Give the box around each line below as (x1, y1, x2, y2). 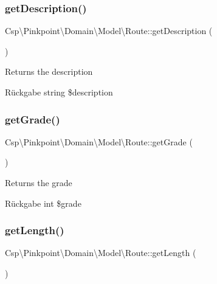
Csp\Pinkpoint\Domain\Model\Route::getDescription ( (5, 24, 213, 37)
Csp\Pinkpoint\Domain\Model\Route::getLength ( (5, 246, 196, 259)
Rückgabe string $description (5, 86, 113, 98)
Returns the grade (5, 176, 72, 189)
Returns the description (5, 65, 93, 78)
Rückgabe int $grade (5, 196, 81, 209)
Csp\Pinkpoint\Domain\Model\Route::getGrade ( (5, 135, 193, 148)
